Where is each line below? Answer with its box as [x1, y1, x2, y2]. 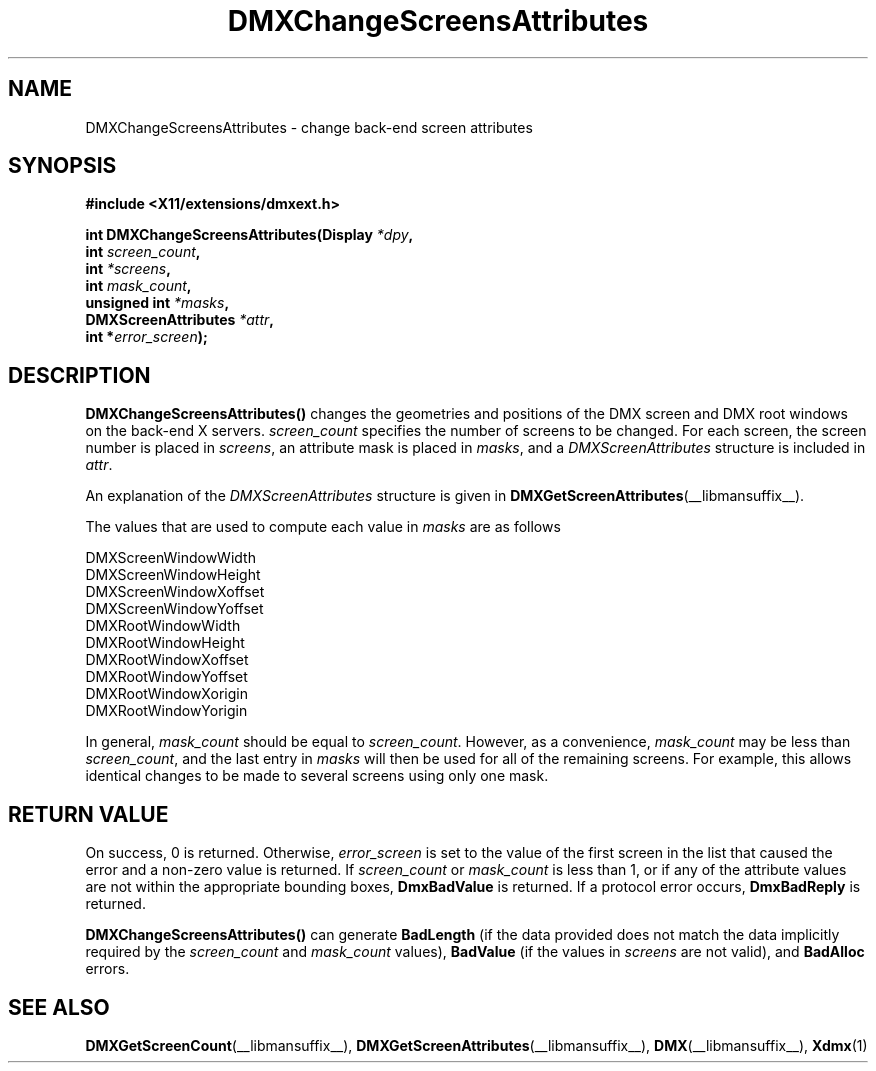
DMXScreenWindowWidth [85, 549, 256, 567]
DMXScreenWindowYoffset [85, 600, 264, 618]
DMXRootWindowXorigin [85, 685, 248, 703]
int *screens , [85, 260, 171, 278]
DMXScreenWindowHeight [85, 566, 261, 584]
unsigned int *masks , [85, 294, 230, 312]
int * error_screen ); [85, 328, 208, 346]
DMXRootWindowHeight [85, 634, 245, 652]
